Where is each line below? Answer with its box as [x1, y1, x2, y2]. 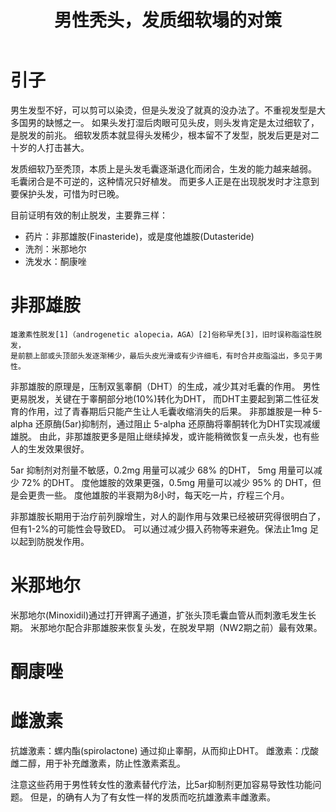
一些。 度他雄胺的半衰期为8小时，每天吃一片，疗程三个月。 [44, 489, 290, 501]
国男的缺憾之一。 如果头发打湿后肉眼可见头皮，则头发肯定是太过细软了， [18, 116, 320, 128]
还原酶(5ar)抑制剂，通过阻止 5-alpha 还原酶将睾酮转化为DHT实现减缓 [34, 417, 321, 430]
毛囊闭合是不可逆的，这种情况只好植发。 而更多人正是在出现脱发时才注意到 [10, 175, 320, 187]
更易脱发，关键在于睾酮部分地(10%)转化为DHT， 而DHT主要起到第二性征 [10, 392, 311, 405]
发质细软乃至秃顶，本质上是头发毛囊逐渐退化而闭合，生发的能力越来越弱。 [10, 162, 317, 175]
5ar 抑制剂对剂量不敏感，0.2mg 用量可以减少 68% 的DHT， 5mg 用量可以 [10, 464, 314, 476]
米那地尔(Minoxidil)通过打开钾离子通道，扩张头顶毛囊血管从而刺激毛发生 [10, 609, 308, 621]
